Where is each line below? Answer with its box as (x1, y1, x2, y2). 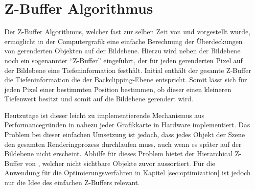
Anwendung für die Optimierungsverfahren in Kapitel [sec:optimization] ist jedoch (4, 167, 251, 178)
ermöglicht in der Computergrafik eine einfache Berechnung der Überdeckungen (4, 36, 243, 46)
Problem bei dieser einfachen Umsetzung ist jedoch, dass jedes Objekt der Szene (4, 129, 245, 140)
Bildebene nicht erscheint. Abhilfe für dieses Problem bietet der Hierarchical (4, 148, 233, 159)
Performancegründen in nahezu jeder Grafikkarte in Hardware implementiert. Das (4, 119, 250, 130)
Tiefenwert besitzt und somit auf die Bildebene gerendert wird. (4, 94, 193, 104)
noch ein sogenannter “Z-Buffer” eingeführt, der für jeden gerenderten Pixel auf (4, 55, 243, 65)
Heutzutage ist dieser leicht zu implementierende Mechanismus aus (4, 110, 205, 120)
